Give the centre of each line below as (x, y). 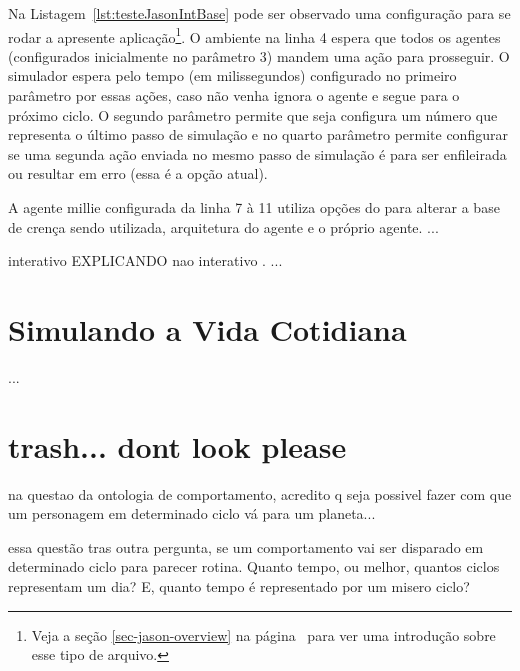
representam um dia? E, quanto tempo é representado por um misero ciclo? (239, 586)
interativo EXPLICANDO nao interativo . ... (145, 260)
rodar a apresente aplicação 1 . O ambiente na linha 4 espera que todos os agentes (254, 35)
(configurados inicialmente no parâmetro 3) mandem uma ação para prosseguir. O (259, 55)
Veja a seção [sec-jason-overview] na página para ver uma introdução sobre (263, 634)
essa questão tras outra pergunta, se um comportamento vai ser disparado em (246, 546)
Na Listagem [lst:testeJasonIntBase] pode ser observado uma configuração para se (259, 13)
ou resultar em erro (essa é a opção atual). (138, 173)
